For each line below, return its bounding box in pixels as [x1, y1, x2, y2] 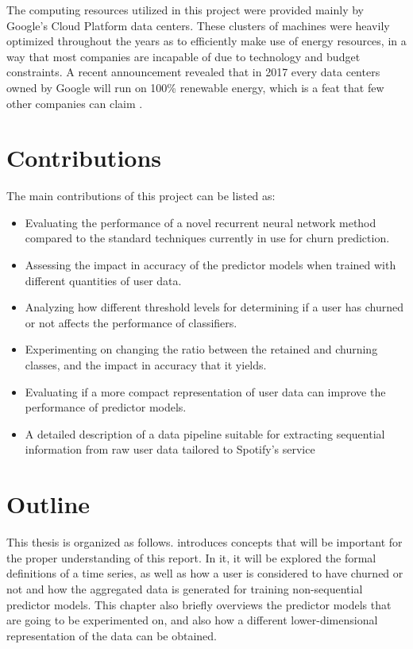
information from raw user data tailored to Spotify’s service [25, 441, 315, 458]
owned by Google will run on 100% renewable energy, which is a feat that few [6, 79, 384, 95]
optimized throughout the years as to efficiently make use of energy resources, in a [6, 33, 407, 49]
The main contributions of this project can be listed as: [6, 187, 276, 204]
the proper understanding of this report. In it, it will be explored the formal [6, 549, 376, 566]
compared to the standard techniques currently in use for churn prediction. [25, 230, 390, 246]
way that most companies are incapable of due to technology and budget [6, 48, 361, 64]
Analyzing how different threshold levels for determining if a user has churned [25, 299, 403, 315]
